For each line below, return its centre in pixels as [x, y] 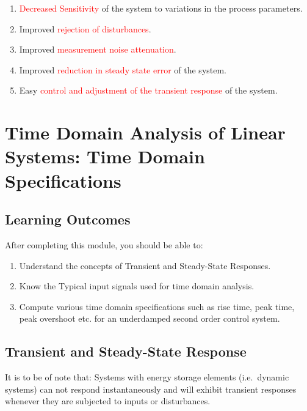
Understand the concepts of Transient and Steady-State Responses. [145, 265]
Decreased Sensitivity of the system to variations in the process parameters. [161, 8]
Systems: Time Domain [105, 156]
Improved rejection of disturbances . [85, 28]
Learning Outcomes [68, 219]
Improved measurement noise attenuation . [98, 49]
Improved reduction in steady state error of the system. [123, 69]
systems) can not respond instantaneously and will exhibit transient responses [151, 389]
